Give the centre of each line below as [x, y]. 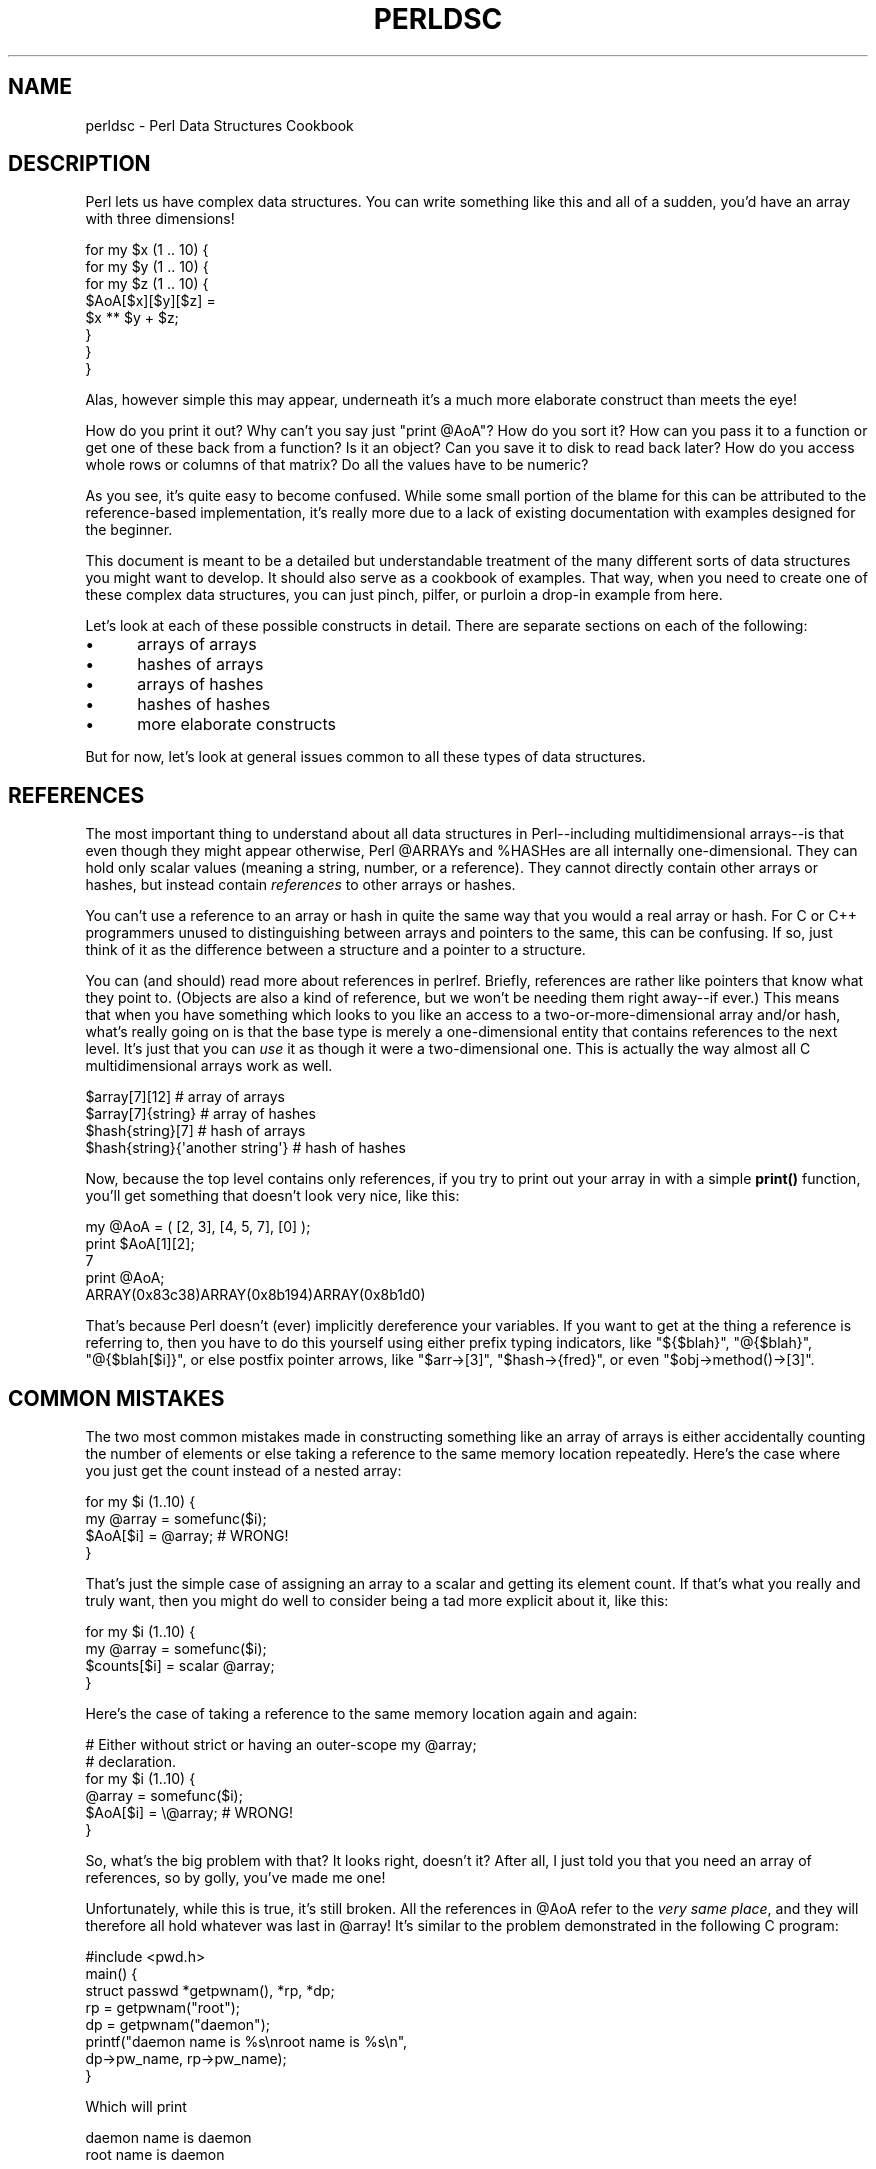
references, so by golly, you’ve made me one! [235, 1878]
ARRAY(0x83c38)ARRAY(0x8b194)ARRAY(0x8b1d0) [255, 1295]
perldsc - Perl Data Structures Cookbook [219, 125]
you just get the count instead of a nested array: [243, 1471]
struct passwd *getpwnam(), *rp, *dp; [210, 1991]
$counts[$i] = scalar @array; [180, 1666]
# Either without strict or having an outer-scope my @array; [281, 1745]
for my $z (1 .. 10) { [147, 284]
